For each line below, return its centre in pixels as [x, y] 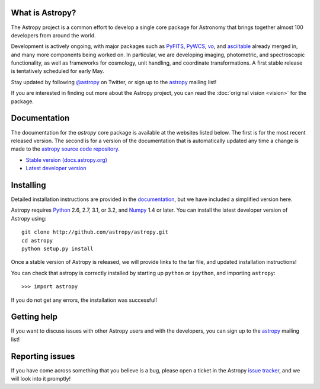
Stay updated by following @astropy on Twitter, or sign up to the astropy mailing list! [114, 82]
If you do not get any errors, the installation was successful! [84, 300]
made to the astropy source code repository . [65, 149]
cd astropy [37, 240]
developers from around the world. [53, 35]
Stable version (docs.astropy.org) [67, 160]
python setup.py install [57, 248]
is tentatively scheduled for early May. [57, 71]
